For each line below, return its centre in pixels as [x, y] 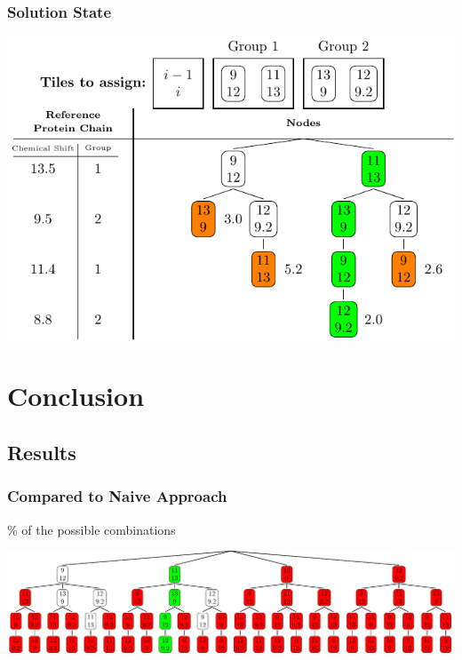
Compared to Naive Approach [117, 496]
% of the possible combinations [92, 529]
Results [42, 452]
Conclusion [76, 396]
